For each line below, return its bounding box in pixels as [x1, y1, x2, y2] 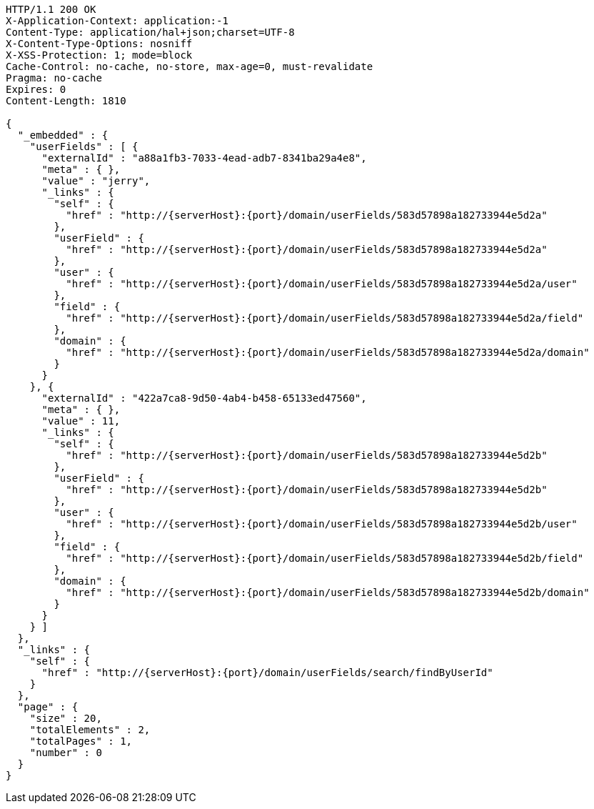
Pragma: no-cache [6, 72, 102, 84]
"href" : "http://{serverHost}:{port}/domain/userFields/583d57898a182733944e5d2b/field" [66, 552, 584, 564]
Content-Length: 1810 [6, 95, 126, 106]
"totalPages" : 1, [29, 735, 133, 747]
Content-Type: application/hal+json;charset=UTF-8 [6, 26, 295, 38]
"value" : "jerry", [41, 175, 151, 187]
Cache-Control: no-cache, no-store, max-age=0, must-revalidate [6, 61, 373, 72]
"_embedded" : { [17, 129, 109, 141]
